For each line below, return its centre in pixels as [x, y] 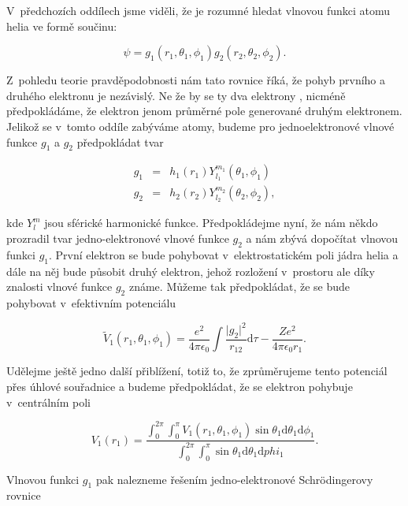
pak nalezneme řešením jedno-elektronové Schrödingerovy [234, 479]
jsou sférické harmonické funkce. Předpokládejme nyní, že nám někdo [211, 223]
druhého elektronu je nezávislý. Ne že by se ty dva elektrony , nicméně [176, 95]
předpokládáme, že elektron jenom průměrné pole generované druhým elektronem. [204, 111]
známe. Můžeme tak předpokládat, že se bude [239, 286]
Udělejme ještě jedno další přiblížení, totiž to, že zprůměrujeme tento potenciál [197, 371]
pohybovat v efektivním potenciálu [91, 303]
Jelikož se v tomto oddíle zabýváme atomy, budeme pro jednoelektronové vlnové [200, 126]
